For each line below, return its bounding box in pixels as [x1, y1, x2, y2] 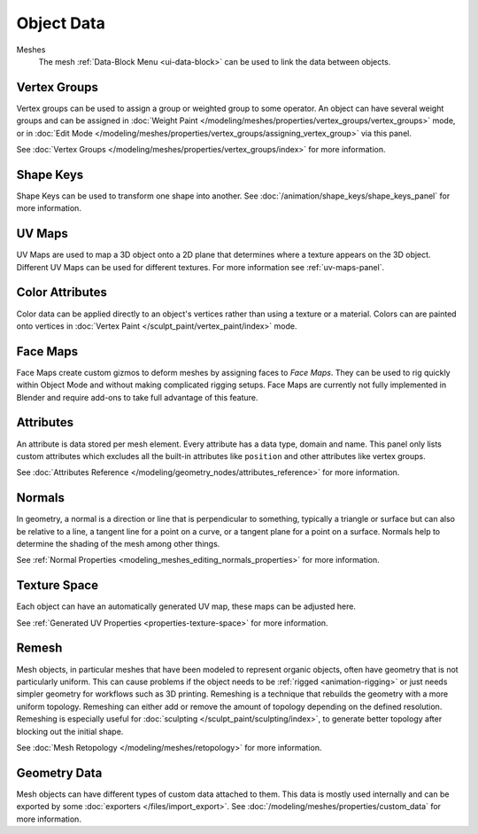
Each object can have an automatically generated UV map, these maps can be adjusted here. [16, 601, 356, 612]
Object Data [16, 13, 105, 33]
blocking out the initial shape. [16, 726, 124, 737]
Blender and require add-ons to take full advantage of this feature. [16, 392, 258, 402]
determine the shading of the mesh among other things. [16, 538, 220, 549]
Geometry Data [16, 765, 103, 780]
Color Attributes [16, 284, 108, 300]
